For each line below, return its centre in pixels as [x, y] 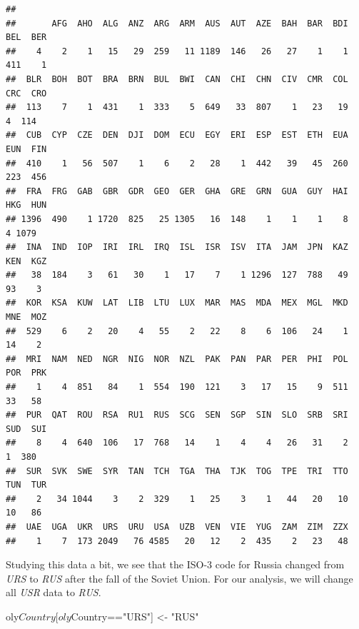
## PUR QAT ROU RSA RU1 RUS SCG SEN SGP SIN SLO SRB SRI [177, 415]
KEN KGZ [26, 261]
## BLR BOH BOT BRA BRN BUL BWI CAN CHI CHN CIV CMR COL [177, 79]
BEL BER [26, 37]
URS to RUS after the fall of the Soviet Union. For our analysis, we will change [179, 578]
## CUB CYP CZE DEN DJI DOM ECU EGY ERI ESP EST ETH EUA [177, 135]
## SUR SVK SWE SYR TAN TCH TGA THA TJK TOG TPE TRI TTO [177, 471]
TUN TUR [26, 485]
